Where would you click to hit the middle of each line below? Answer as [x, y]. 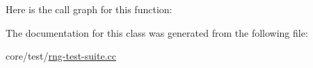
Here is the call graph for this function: [89, 9]
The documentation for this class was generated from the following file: [157, 32]
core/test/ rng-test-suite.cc [61, 56]
